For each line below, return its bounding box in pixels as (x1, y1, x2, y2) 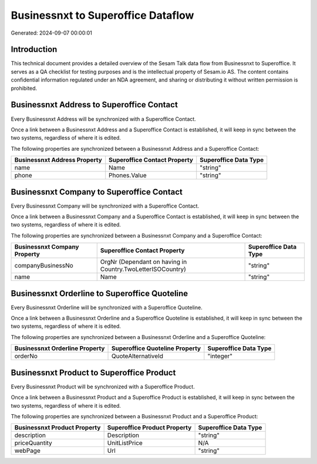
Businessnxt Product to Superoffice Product (11, 367, 176, 378)
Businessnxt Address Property (14, 156, 102, 164)
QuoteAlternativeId (111, 352, 164, 360)
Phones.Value (109, 171, 147, 179)
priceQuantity (14, 439, 52, 447)
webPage (14, 446, 41, 455)
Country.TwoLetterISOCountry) (100, 265, 186, 273)
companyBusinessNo (14, 262, 73, 270)
